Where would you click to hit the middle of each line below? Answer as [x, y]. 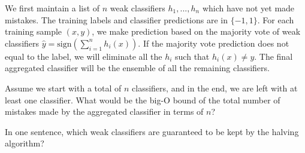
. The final [274, 56]
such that [192, 56]
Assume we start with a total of [63, 88]
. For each [276, 19]
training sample [34, 31]
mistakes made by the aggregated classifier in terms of [104, 111]
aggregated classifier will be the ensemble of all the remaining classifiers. [137, 68]
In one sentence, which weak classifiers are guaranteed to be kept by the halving [152, 131]
